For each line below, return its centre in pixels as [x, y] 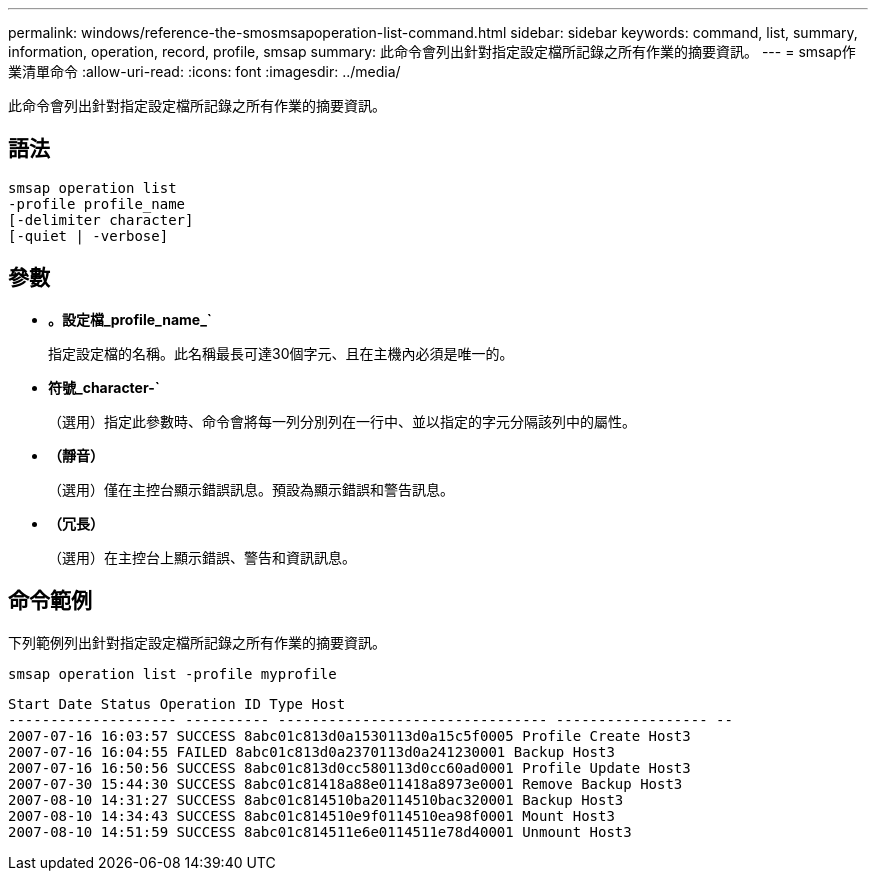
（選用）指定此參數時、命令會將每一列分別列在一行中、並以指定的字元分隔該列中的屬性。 [342, 421]
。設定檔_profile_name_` [130, 319]
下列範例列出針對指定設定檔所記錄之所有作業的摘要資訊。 [197, 642]
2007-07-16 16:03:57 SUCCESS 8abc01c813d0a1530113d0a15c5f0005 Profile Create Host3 [349, 735]
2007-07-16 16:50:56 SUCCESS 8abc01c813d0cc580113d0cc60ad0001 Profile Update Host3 [349, 767]
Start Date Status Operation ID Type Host [177, 703]
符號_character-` [104, 387]
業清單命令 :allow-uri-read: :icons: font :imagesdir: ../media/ [204, 71]
